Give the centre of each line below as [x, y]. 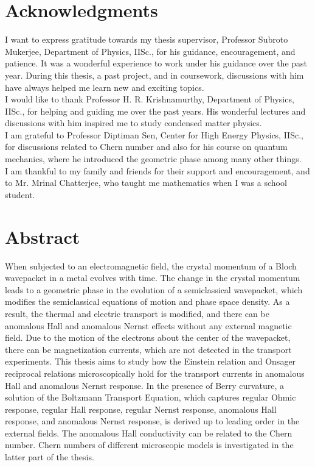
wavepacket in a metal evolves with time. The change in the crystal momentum [153, 278]
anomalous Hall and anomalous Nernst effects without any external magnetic [148, 325]
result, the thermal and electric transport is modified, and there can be [137, 313]
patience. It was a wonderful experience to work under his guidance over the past [156, 63]
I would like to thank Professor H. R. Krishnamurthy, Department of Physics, [150, 99]
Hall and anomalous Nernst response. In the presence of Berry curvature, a [144, 385]
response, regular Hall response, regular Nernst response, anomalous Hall [141, 409]
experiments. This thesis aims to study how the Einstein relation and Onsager [151, 361]
